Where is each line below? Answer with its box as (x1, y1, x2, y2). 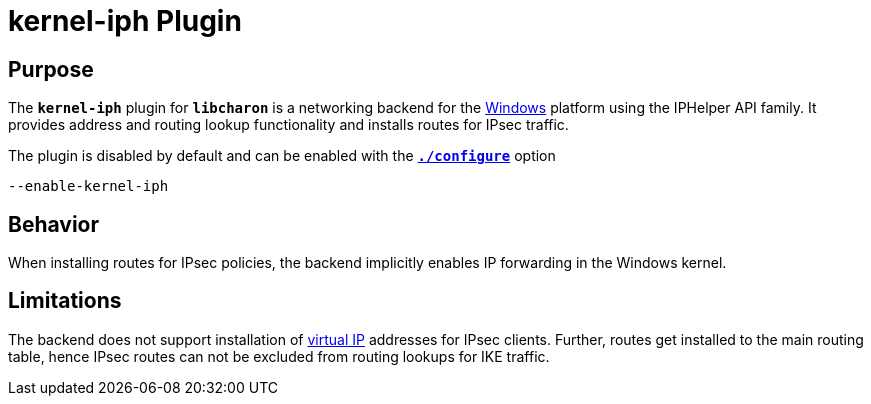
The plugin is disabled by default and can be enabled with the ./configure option (8, 147, 556, 165)
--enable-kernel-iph (8, 178, 169, 195)
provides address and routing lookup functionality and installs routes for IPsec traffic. (8, 116, 569, 134)
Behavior (8, 211, 100, 237)
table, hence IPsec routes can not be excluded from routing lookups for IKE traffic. (8, 347, 550, 365)
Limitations (8, 288, 122, 314)
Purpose (8, 56, 94, 82)
